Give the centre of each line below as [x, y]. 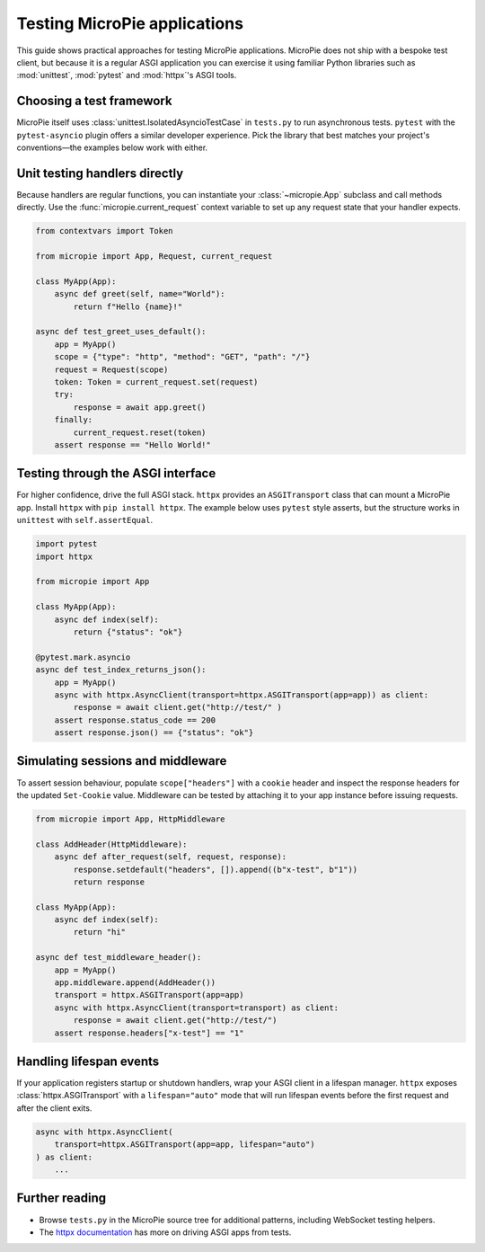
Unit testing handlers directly [100, 173]
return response [109, 882]
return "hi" [99, 932]
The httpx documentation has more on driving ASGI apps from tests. [165, 1232]
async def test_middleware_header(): [119, 958]
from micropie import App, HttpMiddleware [130, 819]
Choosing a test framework [94, 101]
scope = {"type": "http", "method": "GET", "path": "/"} [182, 357]
